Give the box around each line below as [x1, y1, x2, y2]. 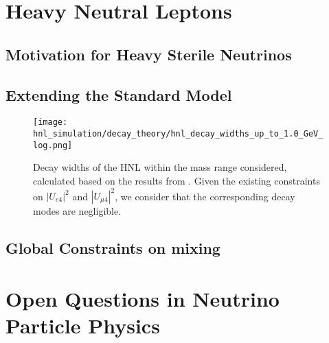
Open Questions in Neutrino [5, 284, 280, 312]
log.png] [33, 140, 73, 150]
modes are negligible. [33, 204, 122, 218]
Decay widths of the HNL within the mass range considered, [33, 160, 287, 174]
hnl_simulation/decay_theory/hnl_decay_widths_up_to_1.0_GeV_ [33, 129, 324, 139]
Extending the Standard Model [5, 84, 232, 105]
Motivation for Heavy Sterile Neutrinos [5, 43, 292, 64]
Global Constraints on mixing [5, 237, 220, 258]
